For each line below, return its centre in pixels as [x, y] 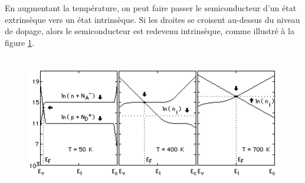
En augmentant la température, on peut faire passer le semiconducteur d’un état [151, 8]
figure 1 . [19, 42]
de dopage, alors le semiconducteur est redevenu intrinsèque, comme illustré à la [150, 31]
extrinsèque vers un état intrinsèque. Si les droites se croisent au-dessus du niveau [152, 19]
